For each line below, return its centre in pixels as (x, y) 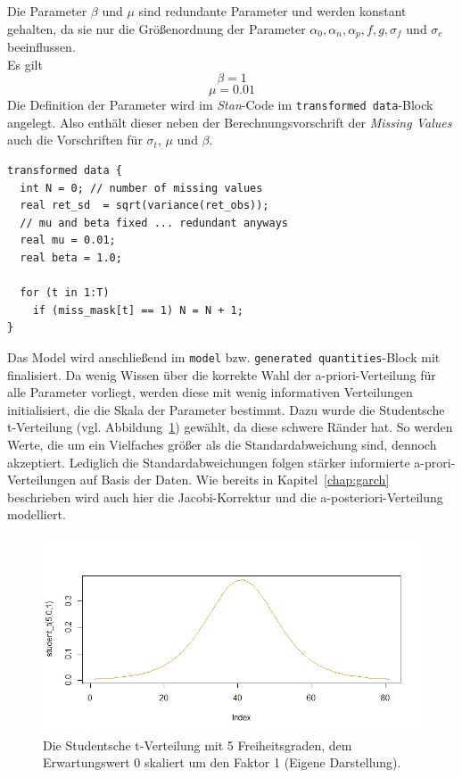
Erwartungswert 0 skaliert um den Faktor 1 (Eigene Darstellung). (222, 762)
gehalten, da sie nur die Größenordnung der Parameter (157, 28)
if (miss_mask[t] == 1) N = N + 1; (138, 310)
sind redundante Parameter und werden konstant (272, 11)
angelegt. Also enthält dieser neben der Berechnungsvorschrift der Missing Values (230, 122)
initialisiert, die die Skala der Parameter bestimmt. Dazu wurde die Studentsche (226, 409)
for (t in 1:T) (65, 293)
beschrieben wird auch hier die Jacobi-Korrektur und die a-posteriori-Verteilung (225, 497)
